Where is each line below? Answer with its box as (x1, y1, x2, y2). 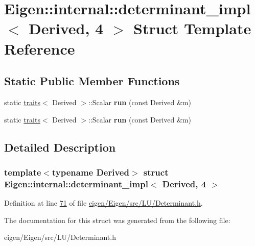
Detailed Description (4, 139, 116, 155)
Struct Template (133, 18, 251, 39)
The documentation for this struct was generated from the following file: (4, 214, 230, 225)
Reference (4, 38, 75, 59)
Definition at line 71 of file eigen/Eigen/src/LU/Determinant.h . (4, 198, 203, 208)
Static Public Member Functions (4, 73, 180, 89)
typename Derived (52, 165, 129, 178)
